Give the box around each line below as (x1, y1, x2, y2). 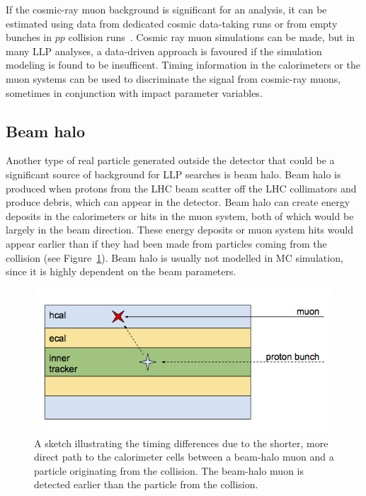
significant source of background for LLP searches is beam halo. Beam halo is (6, 166, 341, 181)
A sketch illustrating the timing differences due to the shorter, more (34, 435, 328, 450)
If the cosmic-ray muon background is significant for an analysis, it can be (6, 2, 327, 16)
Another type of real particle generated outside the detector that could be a (6, 153, 335, 168)
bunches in (6, 30, 52, 45)
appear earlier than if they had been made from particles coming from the (6, 236, 327, 250)
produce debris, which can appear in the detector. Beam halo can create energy (6, 195, 350, 209)
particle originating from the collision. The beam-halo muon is (34, 463, 304, 478)
